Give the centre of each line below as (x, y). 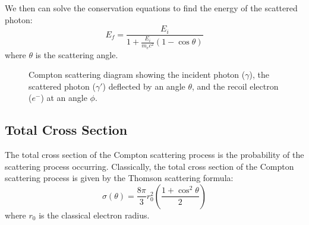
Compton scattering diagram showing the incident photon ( (137, 75)
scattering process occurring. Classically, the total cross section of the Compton (149, 166)
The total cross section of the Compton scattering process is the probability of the (154, 155)
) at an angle (64, 98)
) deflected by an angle (144, 86)
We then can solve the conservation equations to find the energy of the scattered (151, 8)
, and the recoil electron (235, 86)
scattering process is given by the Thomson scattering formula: (119, 178)
